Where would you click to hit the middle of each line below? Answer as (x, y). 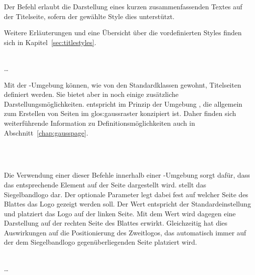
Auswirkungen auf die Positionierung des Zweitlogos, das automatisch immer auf (125, 232)
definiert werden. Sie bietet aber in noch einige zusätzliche (91, 94)
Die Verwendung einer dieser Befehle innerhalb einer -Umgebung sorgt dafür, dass (127, 175)
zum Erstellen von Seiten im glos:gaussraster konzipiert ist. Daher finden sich (120, 113)
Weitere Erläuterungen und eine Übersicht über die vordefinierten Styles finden (123, 33)
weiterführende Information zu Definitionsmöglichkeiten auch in (100, 123)
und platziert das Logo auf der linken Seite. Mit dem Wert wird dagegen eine (120, 213)
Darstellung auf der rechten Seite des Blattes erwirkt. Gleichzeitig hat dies (116, 223)
